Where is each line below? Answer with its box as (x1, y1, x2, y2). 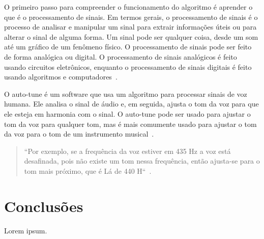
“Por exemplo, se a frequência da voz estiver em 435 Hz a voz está (24, 145, 231, 156)
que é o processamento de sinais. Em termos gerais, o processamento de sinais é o (4, 11, 258, 22)
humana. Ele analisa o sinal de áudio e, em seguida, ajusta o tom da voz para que (4, 98, 259, 109)
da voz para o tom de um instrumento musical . (4, 128, 154, 139)
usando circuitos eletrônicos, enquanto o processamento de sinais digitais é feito (4, 61, 252, 72)
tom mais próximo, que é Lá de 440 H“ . (24, 165, 152, 176)
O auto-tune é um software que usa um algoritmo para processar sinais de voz (4, 88, 247, 99)
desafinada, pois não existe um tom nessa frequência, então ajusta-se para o (24, 155, 260, 166)
